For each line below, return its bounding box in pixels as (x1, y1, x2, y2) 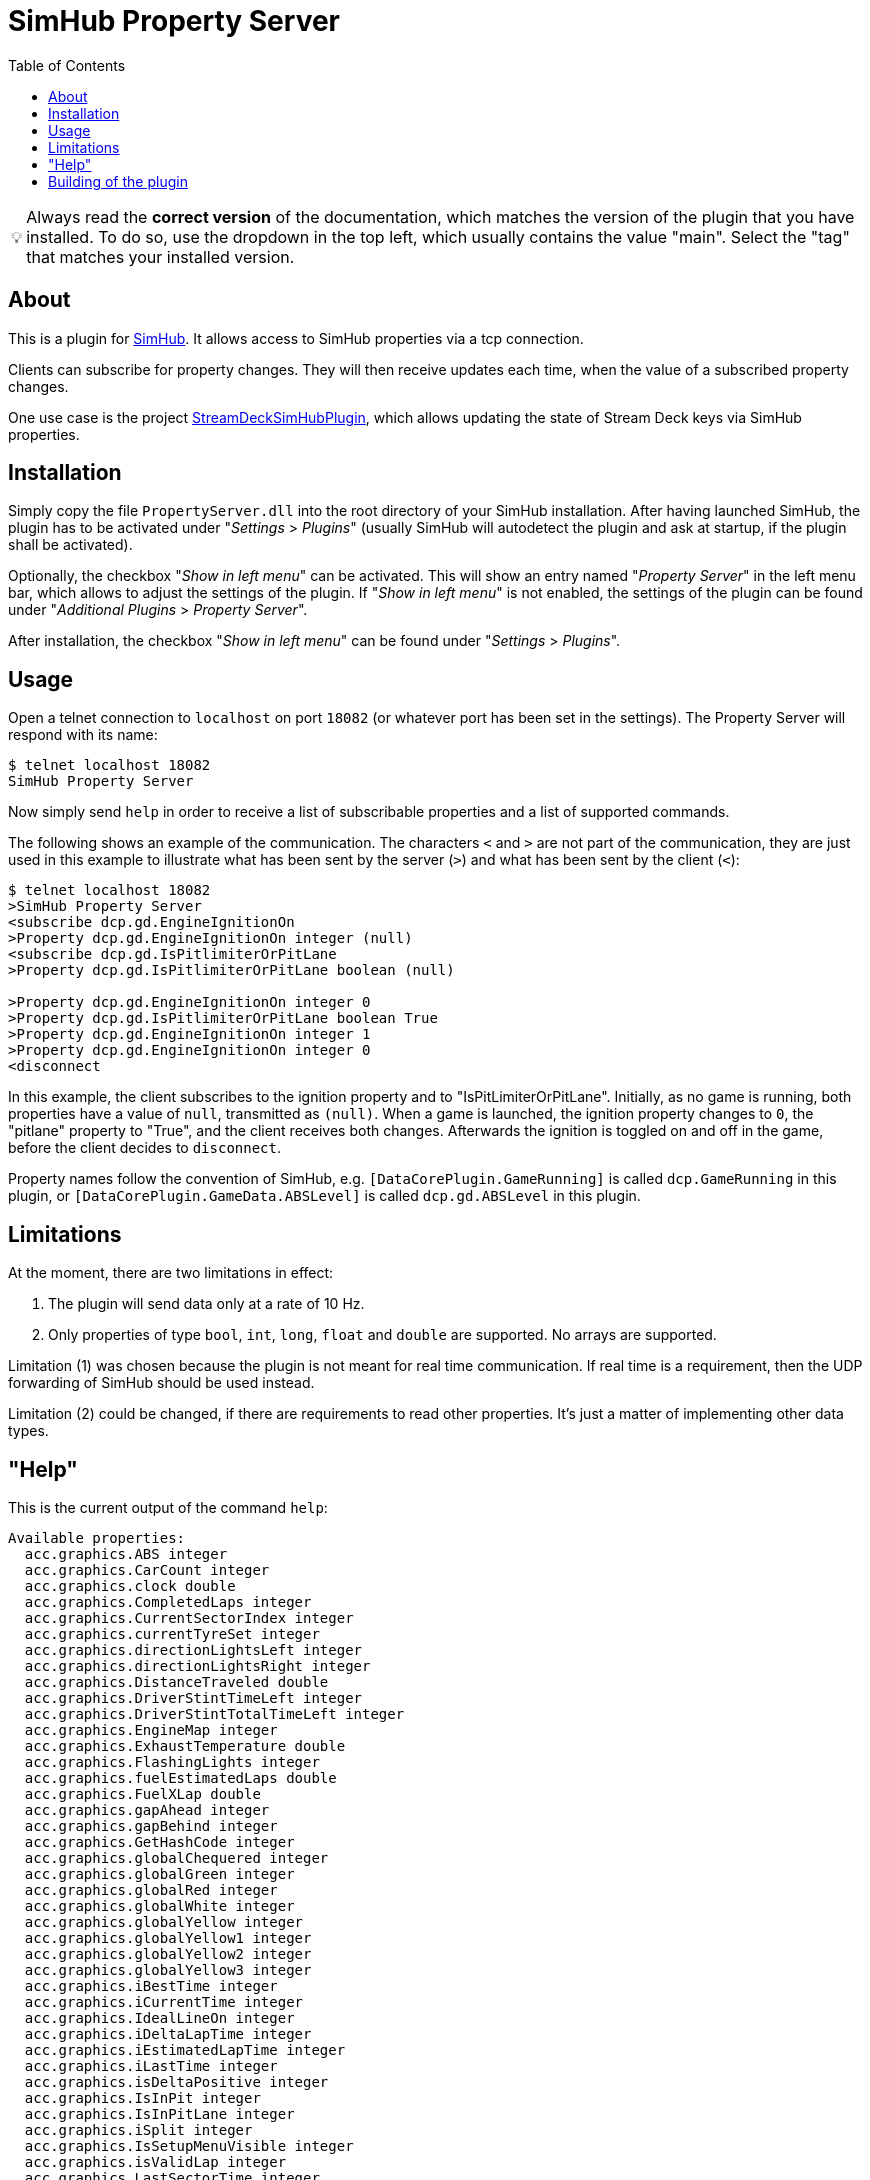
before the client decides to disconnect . (8, 1139, 282, 1157)
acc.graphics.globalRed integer (24, 1881, 278, 1898)
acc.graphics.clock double (24, 1577, 236, 1594)
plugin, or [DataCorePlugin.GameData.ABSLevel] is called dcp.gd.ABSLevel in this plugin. (8, 1187, 641, 1205)
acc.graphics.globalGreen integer (24, 1865, 295, 1882)
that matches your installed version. (26, 246, 295, 267)
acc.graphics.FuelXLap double (24, 1785, 261, 1802)
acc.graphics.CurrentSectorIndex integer (24, 1609, 354, 1626)
